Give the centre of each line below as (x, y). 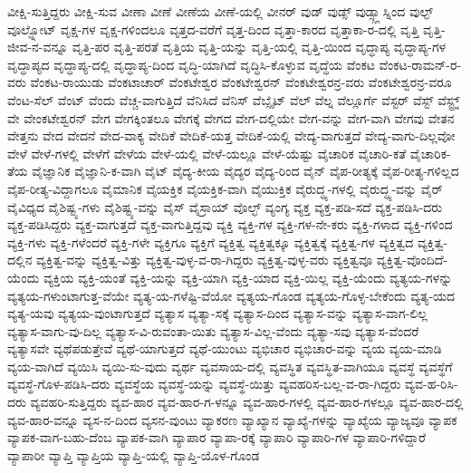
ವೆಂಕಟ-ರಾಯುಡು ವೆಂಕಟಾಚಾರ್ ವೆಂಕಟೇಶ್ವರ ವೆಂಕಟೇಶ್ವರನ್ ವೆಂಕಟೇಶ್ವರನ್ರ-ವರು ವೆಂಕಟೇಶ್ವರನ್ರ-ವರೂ (241, 82)
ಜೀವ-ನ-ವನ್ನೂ (38, 47)
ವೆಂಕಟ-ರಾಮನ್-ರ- (420, 64)
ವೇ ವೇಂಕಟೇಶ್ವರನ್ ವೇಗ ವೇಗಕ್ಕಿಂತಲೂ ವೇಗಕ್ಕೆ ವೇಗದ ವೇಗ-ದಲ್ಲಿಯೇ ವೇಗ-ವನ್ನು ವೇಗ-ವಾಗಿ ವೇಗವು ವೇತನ (231, 117)
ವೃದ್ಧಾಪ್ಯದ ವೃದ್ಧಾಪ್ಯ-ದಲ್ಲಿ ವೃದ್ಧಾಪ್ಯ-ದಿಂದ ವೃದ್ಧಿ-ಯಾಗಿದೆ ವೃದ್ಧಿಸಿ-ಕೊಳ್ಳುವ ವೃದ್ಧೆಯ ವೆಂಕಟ (191, 64)
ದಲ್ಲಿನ (20, 260)
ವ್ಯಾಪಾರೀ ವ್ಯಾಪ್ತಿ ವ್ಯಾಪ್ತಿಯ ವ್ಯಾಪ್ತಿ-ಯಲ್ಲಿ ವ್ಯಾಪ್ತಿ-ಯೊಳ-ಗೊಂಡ (134, 454)
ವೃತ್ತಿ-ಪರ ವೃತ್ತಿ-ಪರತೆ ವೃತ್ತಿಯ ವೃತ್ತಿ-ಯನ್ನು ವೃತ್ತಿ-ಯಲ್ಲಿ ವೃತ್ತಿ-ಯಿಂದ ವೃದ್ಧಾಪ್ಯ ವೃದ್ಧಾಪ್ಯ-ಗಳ (259, 47)
